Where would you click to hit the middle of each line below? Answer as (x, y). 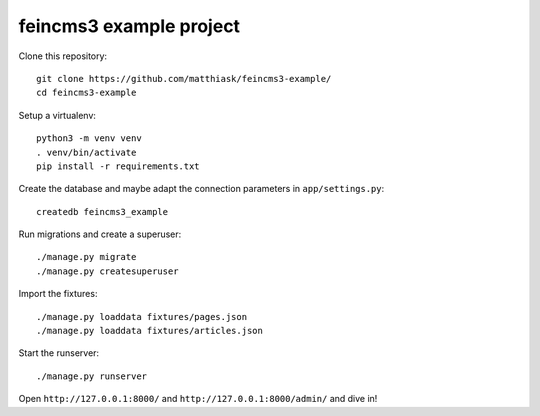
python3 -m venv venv (89, 138)
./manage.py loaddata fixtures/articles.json (150, 331)
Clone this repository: (63, 56)
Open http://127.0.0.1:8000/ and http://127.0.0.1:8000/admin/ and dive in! (198, 399)
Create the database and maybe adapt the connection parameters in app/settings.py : (201, 189)
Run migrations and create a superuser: (100, 234)
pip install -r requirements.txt (118, 166)
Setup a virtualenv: (57, 115)
